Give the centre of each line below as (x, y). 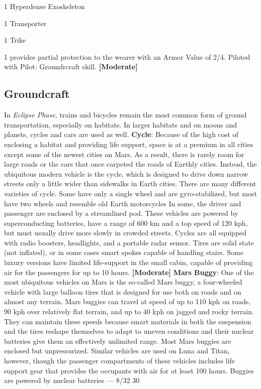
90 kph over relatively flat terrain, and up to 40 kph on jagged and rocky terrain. (129, 311)
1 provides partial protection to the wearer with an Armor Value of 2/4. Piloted (127, 56)
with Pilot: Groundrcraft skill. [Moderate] (71, 67)
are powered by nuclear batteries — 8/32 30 (72, 380)
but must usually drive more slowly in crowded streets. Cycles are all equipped (125, 233)
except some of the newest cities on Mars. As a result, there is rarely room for (124, 154)
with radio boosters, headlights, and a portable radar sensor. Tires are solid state (129, 242)
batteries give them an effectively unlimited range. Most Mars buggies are (118, 341)
